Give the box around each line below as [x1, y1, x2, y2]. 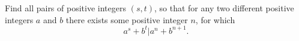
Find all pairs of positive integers [5, 2, 126, 14]
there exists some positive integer [65, 13, 188, 26]
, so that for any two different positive [154, 2, 294, 14]
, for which [195, 13, 235, 26]
